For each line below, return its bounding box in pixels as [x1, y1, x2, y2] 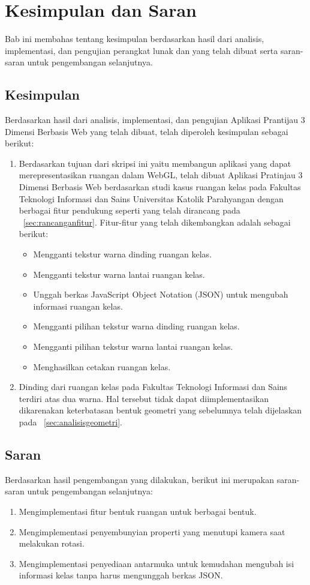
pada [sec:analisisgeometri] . [19, 415, 122, 428]
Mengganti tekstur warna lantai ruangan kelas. [33, 268, 205, 280]
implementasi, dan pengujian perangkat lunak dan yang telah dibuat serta [5, 44, 278, 56]
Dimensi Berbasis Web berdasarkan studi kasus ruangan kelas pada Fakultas [19, 181, 301, 193]
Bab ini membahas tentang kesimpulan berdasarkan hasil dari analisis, [5, 32, 264, 45]
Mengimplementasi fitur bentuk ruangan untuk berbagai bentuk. [19, 505, 257, 517]
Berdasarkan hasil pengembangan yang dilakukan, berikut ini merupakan [5, 473, 274, 485]
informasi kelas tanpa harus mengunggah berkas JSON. [19, 569, 223, 581]
